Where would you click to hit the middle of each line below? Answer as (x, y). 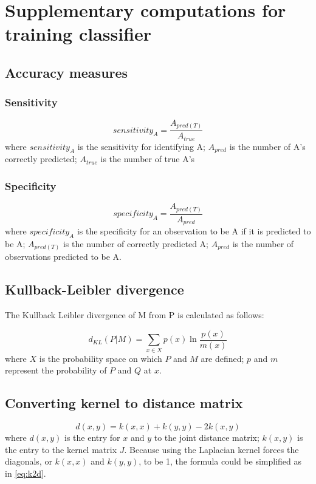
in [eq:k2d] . (26, 473)
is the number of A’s (267, 146)
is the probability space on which (101, 358)
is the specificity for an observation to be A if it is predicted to (194, 231)
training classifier (78, 34)
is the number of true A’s (148, 159)
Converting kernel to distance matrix (124, 403)
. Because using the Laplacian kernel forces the (211, 449)
